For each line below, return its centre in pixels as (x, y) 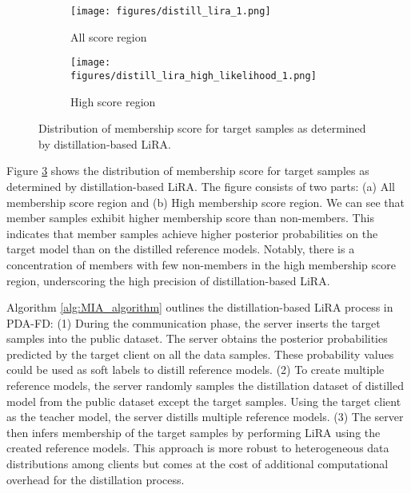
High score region (113, 101)
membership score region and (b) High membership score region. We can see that (205, 202)
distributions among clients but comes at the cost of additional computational (198, 464)
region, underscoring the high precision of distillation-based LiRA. (168, 280)
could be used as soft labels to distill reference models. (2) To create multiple (196, 370)
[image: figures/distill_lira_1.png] (171, 11)
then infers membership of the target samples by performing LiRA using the (194, 432)
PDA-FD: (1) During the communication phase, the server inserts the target (194, 322)
